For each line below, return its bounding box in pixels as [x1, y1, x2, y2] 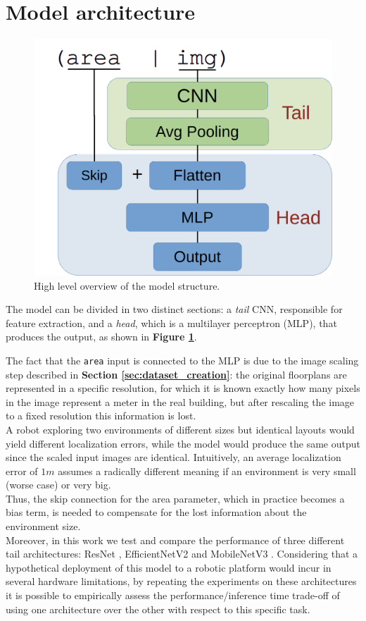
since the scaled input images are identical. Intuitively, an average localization [6, 450, 341, 465]
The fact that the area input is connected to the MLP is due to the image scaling [6, 352, 359, 367]
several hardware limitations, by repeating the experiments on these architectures [6, 574, 357, 589]
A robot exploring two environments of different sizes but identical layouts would [6, 422, 355, 436]
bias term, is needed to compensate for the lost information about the [6, 505, 307, 519]
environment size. [6, 519, 81, 534]
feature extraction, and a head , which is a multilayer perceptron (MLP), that [6, 315, 337, 330]
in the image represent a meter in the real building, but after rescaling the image [6, 394, 355, 409]
